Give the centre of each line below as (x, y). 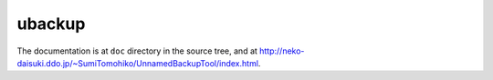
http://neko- (282, 51)
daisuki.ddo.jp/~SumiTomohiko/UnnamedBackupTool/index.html (138, 63)
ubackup (51, 24)
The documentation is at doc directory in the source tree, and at (137, 51)
